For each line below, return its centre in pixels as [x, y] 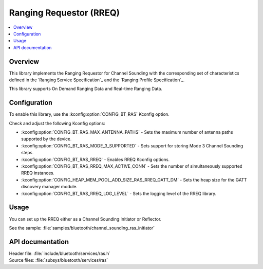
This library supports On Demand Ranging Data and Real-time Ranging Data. [86, 89]
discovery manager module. [49, 187]
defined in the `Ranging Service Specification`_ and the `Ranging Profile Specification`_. [97, 80]
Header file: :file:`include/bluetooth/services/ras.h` [60, 253]
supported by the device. [46, 139]
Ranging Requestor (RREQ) [64, 13]
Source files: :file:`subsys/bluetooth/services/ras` [58, 260]
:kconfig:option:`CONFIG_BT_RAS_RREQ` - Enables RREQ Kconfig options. [95, 159]
